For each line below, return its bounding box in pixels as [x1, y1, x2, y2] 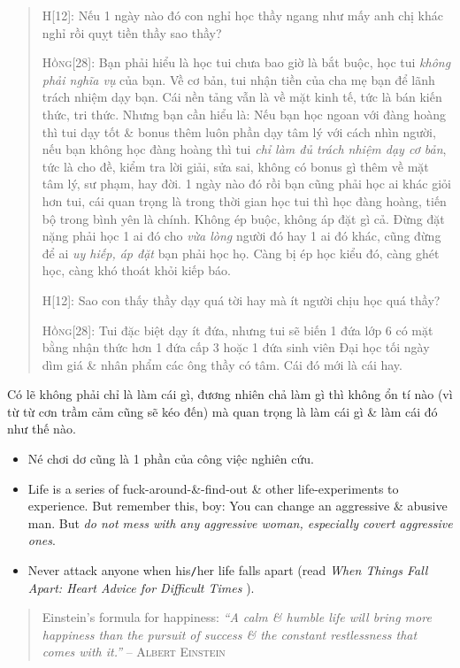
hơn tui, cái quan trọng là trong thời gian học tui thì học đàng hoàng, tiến [42, 191, 447, 210]
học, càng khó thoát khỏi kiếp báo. [42, 261, 231, 280]
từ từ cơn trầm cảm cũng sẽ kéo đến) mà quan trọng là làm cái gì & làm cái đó [7, 402, 438, 420]
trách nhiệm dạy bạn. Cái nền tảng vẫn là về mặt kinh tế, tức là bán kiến [42, 88, 442, 106]
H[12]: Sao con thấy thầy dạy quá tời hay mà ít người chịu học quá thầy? [42, 290, 441, 309]
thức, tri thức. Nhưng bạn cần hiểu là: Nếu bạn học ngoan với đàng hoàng [42, 104, 447, 123]
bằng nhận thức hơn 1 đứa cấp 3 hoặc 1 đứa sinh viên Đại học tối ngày [42, 338, 430, 357]
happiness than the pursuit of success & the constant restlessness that [42, 625, 418, 643]
